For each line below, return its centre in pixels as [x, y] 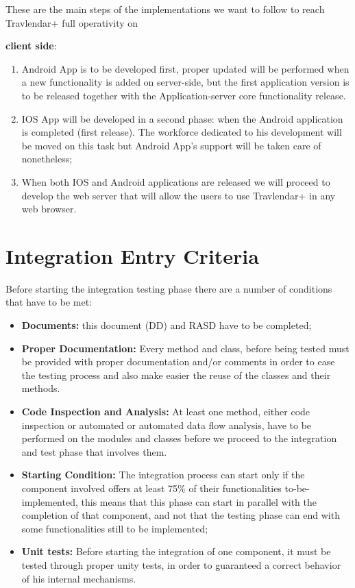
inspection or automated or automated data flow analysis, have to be [167, 425]
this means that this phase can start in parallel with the [199, 501]
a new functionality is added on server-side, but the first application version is [185, 82]
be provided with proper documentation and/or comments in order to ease [178, 362]
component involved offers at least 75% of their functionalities [151, 488]
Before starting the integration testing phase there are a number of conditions [169, 288]
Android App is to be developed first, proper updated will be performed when [185, 68]
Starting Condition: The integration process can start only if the [163, 475]
